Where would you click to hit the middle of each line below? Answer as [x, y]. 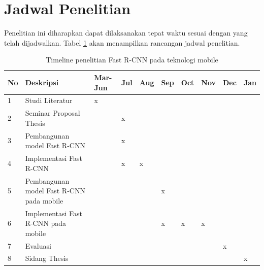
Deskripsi [42, 82]
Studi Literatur [49, 100]
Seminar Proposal [53, 113]
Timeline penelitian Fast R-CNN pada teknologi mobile [132, 60]
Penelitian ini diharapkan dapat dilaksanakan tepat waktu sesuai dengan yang [126, 33]
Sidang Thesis [47, 258]
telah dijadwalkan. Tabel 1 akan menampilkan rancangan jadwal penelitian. [122, 42]
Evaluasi [38, 245]
